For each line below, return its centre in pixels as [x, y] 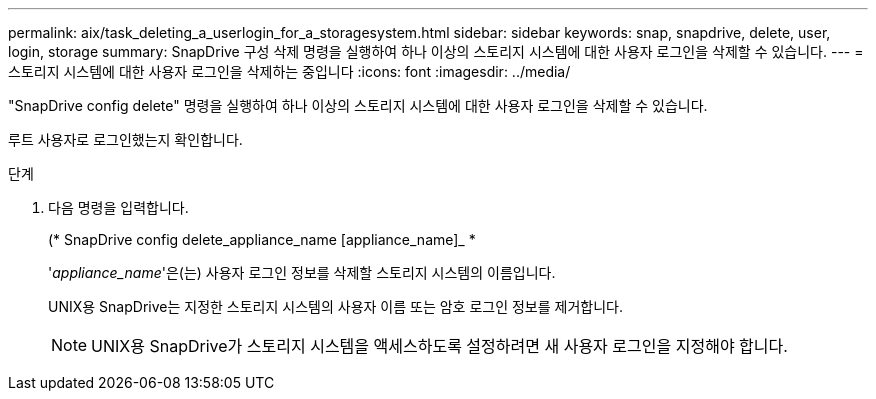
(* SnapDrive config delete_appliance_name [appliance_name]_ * [262, 239]
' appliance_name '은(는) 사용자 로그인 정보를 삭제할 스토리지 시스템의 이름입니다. [302, 272]
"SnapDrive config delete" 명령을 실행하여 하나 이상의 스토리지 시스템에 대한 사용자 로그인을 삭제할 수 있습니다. [358, 105]
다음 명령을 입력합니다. [118, 207]
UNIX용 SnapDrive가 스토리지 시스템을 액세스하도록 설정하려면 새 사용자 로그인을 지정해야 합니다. [439, 346]
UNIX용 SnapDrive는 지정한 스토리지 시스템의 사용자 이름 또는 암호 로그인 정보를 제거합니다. [336, 306]
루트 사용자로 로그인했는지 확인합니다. [125, 139]
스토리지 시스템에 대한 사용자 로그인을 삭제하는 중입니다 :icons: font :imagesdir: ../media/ [289, 71]
